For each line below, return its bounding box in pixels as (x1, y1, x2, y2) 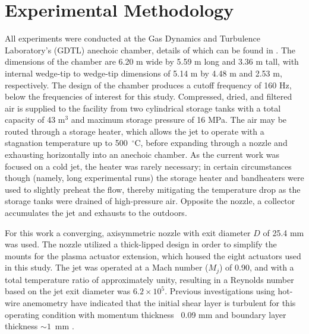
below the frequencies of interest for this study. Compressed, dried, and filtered (5, 90, 292, 103)
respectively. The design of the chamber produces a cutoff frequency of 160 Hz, (5, 78, 292, 91)
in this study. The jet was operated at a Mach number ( (5, 261, 209, 273)
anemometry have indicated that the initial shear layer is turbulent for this (23, 297, 296, 309)
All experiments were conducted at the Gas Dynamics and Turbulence (5, 32, 260, 44)
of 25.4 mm (263, 226, 304, 238)
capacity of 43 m (5, 113, 65, 126)
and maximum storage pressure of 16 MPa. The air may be (71, 113, 287, 126)
